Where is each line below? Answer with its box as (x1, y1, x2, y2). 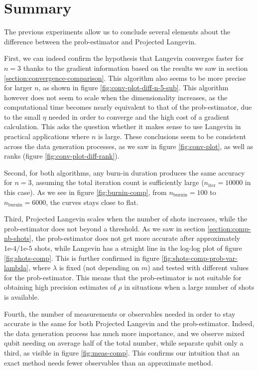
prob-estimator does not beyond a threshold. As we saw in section (4, 223, 205, 233)
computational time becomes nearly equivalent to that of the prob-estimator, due (4, 102, 252, 112)
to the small (4, 111, 41, 122)
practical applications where (4, 131, 90, 142)
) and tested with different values (147, 262, 249, 273)
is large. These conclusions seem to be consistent (98, 131, 246, 142)
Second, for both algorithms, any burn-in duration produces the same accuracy (4, 167, 245, 178)
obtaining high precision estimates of (4, 282, 116, 292)
